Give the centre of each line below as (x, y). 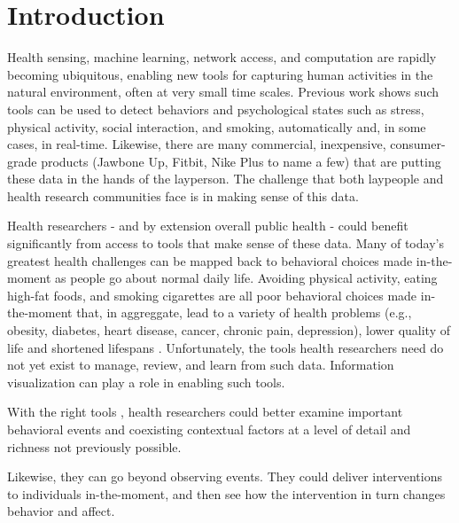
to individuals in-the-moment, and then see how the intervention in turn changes (226, 493)
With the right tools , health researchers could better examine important (205, 412)
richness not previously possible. (94, 446)
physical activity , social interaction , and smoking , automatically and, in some (217, 126)
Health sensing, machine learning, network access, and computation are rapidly (222, 57)
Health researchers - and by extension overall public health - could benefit (208, 226)
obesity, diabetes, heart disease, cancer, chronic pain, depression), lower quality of (229, 330)
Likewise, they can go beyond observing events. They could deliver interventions (225, 476)
